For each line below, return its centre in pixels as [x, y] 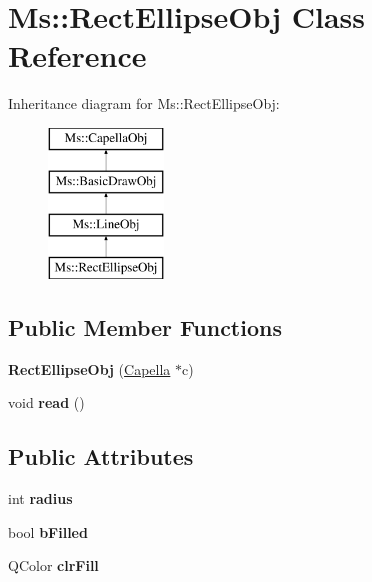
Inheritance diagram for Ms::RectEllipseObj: [144, 103]
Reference [77, 55]
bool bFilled [48, 531]
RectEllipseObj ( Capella [89, 368]
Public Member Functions [145, 327]
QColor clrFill [53, 565]
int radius [40, 498]
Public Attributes [101, 456]
